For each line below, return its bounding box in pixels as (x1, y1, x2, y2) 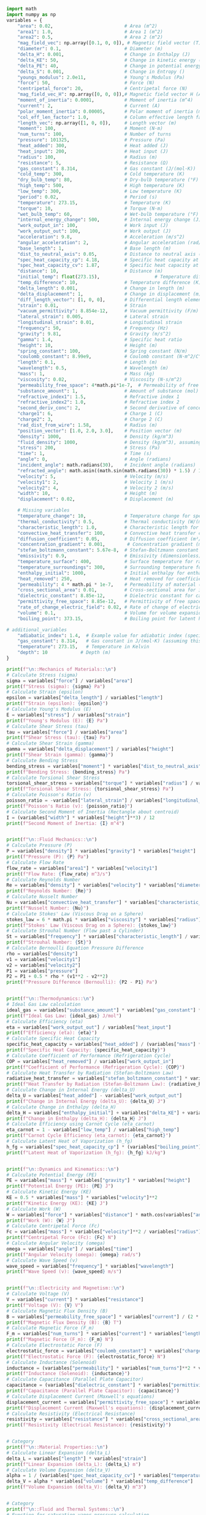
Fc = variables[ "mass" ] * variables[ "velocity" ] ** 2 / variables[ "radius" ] (6, 1229, 202, 1235)
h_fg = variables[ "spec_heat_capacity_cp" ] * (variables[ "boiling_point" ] (6, 1144, 202, 1150)
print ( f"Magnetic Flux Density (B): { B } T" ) (6, 1319, 122, 1325)
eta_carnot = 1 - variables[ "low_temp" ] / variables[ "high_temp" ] (6, 1127, 180, 1133)
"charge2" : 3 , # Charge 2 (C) (17, 416, 164, 423)
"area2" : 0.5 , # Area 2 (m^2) (17, 34, 164, 40)
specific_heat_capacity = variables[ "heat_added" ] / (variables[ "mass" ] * (6, 1041, 202, 1048)
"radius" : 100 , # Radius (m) (17, 154, 158, 160)
